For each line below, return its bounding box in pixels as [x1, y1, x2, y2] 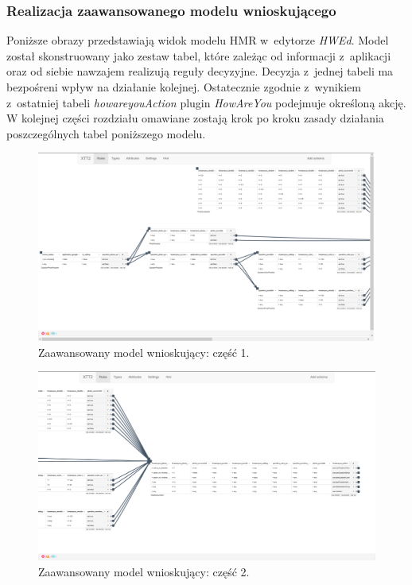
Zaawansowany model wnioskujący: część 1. [38, 343, 250, 360]
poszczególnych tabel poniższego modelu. [6, 125, 206, 141]
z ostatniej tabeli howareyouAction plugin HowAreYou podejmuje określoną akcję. [6, 94, 406, 110]
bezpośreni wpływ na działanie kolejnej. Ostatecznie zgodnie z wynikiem [6, 79, 361, 95]
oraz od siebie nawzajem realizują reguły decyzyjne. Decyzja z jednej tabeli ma [6, 63, 394, 79]
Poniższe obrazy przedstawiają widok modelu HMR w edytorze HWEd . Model [6, 32, 389, 48]
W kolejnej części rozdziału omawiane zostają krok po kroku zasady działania [6, 110, 384, 126]
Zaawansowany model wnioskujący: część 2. [38, 564, 250, 580]
